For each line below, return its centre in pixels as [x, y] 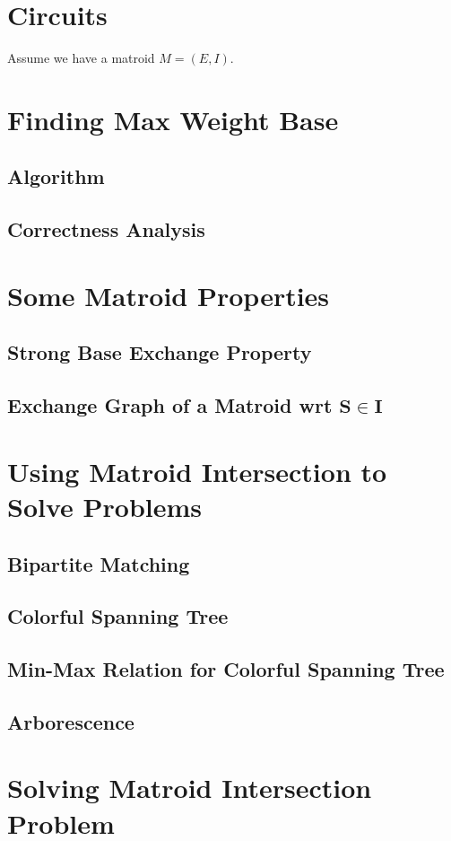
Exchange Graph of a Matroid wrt [170, 405]
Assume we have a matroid [81, 58]
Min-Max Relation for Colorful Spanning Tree [226, 669]
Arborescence [71, 721]
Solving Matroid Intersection [190, 788]
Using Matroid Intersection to [197, 471]
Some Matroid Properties [169, 295]
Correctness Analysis [106, 229]
